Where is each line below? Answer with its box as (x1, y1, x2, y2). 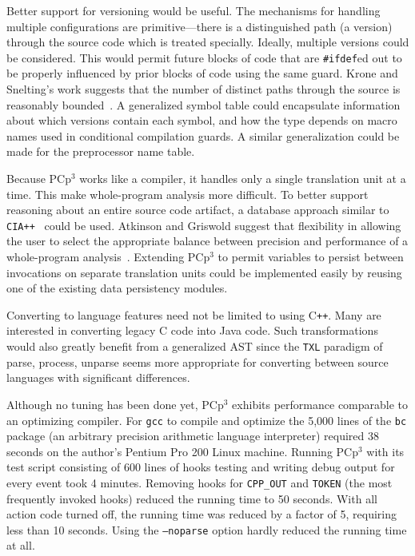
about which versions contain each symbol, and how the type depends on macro (6, 112, 397, 129)
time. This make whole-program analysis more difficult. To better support (6, 185, 369, 202)
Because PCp (6, 170, 71, 186)
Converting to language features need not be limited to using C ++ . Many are (6, 306, 381, 323)
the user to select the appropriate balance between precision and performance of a (6, 232, 409, 249)
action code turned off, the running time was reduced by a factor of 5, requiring (6, 506, 397, 522)
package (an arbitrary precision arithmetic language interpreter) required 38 (6, 427, 380, 444)
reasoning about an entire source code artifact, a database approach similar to (6, 201, 389, 218)
